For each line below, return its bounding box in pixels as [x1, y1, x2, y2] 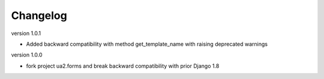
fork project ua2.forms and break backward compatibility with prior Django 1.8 [26, 62, 220, 69]
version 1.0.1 [11, 30, 41, 37]
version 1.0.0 [11, 51, 43, 59]
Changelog [11, 9, 67, 22]
